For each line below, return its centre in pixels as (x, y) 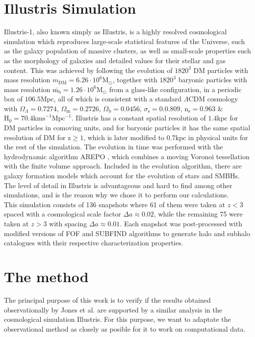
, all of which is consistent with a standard (118, 99)
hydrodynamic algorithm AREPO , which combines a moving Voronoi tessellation (127, 156)
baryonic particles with (213, 80)
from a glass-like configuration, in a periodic (175, 89)
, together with (135, 80)
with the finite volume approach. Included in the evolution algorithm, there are (123, 166)
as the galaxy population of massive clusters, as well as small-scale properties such (127, 51)
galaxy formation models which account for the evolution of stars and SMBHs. (122, 176)
